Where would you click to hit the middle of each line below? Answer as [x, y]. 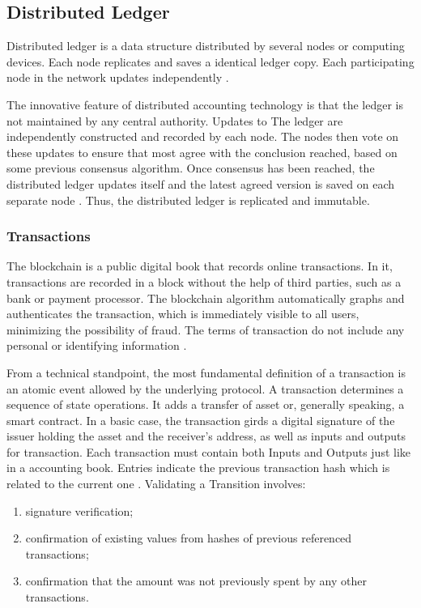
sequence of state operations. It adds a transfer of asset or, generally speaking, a [206, 404]
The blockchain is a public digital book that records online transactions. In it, [200, 266]
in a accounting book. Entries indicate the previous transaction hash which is [198, 468]
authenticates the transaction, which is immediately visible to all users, [183, 314]
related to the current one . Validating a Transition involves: [156, 484]
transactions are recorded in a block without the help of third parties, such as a [204, 281]
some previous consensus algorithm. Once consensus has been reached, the [191, 168]
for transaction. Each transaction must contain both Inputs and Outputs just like [208, 451]
